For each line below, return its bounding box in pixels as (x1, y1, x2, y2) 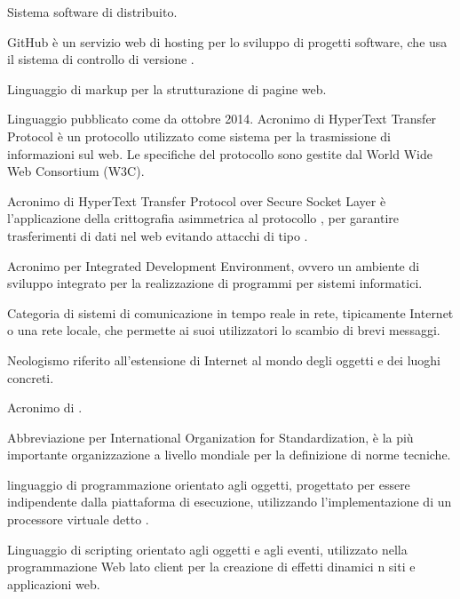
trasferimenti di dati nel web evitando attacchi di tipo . (7, 226, 308, 244)
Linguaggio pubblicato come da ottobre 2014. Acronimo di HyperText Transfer (7, 109, 437, 128)
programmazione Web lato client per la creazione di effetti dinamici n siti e (7, 557, 416, 576)
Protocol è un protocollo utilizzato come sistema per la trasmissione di (7, 126, 391, 145)
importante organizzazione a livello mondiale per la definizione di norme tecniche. (7, 445, 451, 464)
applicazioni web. (7, 574, 100, 593)
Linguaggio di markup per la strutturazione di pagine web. (7, 79, 327, 98)
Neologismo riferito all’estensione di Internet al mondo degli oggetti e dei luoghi (7, 350, 441, 369)
